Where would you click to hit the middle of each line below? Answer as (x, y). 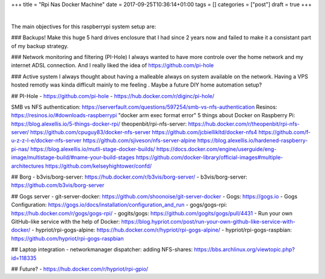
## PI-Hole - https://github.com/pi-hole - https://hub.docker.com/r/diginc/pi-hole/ (113, 96)
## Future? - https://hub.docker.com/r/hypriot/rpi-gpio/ (80, 269)
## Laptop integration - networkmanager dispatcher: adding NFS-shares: (102, 250)
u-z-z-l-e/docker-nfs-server (46, 141)
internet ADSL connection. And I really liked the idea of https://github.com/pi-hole (112, 66)
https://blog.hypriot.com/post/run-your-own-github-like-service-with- (208, 221)
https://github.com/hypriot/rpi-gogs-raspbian (67, 238)
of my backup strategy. (40, 46)
